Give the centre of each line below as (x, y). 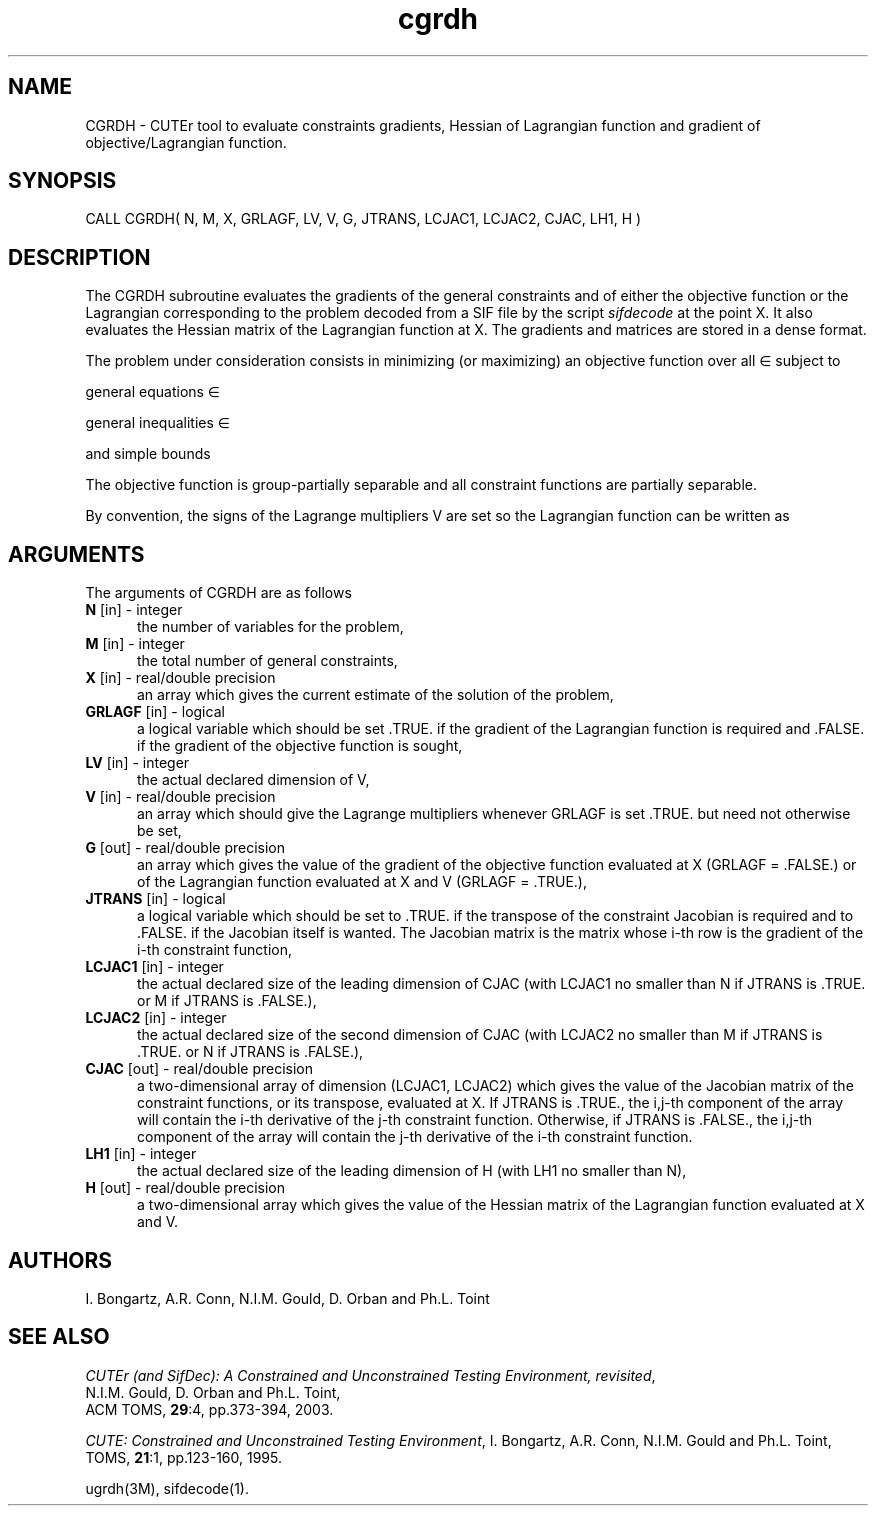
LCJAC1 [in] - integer (154, 967)
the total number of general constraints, (267, 661)
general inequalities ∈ (158, 423)
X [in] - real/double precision (180, 678)
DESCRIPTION (79, 257)
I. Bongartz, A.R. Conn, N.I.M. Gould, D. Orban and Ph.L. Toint (287, 1298)
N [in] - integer (134, 610)
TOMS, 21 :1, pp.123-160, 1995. (184, 1457)
